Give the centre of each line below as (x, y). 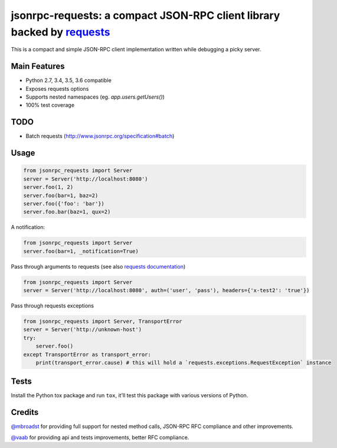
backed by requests (60, 32)
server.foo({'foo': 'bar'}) (64, 203)
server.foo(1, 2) (48, 187)
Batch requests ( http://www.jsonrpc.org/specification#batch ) (100, 136)
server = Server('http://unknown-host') (82, 330)
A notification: (28, 227)
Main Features (38, 66)
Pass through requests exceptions (53, 305)
